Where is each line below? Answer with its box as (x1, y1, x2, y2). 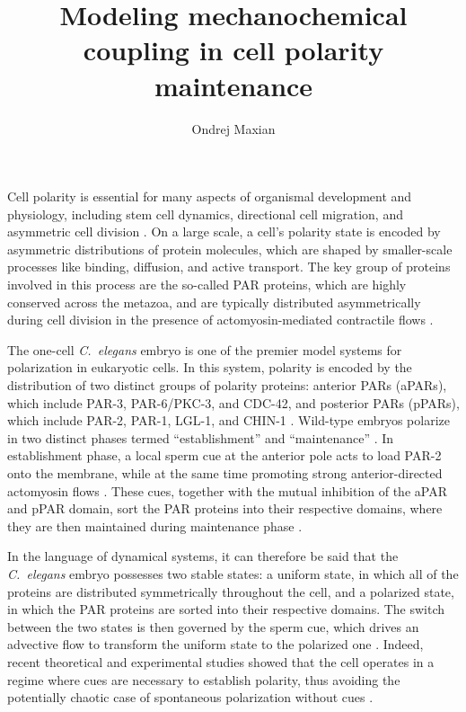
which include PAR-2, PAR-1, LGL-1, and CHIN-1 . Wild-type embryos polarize (7, 411, 450, 430)
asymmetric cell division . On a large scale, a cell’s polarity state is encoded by (7, 222, 441, 241)
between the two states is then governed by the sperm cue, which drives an (7, 617, 419, 636)
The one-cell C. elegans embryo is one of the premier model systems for (7, 340, 402, 359)
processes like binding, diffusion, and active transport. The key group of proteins (7, 257, 451, 276)
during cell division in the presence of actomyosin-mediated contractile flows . (7, 310, 434, 329)
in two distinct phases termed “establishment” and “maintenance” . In (7, 428, 394, 447)
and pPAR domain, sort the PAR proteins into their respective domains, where (7, 499, 443, 518)
